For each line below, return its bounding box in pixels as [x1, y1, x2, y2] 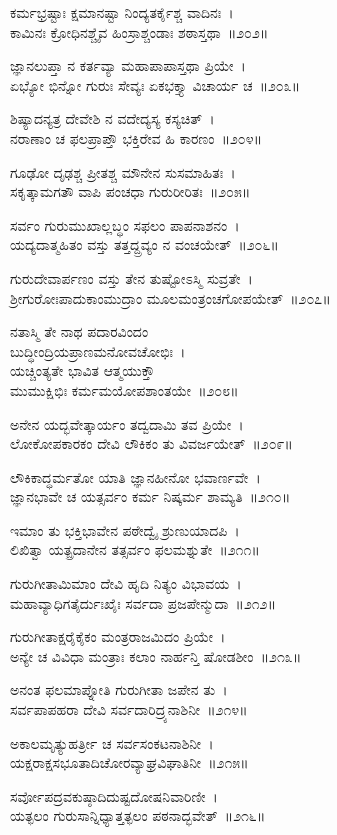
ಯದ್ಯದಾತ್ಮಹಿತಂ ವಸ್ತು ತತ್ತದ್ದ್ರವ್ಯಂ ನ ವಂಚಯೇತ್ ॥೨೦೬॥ [10, 234, 279, 255]
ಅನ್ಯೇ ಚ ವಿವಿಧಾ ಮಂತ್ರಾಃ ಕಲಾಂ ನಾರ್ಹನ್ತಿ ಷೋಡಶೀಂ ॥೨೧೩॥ [10, 645, 302, 666]
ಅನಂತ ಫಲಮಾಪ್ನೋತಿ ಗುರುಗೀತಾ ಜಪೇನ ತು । [10, 679, 228, 700]
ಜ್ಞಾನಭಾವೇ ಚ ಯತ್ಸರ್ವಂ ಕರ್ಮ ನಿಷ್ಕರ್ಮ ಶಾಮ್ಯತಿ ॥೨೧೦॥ [10, 486, 291, 507]
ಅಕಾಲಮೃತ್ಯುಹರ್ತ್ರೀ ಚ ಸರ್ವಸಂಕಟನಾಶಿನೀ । [10, 732, 214, 753]
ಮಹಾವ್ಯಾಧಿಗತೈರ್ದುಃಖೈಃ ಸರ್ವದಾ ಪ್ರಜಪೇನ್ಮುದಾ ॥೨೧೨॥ [10, 592, 276, 613]
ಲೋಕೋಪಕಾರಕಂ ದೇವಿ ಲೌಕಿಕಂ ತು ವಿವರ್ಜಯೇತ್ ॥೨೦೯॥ [10, 433, 293, 454]
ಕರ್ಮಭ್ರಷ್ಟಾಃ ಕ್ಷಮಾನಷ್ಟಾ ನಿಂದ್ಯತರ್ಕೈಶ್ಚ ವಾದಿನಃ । [10, 2, 234, 22]
